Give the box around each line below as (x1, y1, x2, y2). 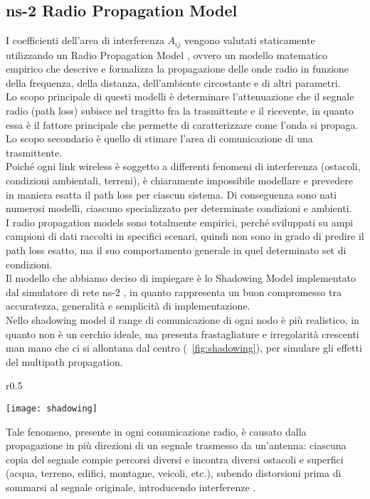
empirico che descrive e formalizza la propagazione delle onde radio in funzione (6, 61, 349, 76)
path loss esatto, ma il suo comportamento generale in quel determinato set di (6, 242, 347, 257)
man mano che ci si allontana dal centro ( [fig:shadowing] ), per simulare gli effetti (6, 340, 362, 355)
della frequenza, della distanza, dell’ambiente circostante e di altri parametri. (6, 75, 341, 90)
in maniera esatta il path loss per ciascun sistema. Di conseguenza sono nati (6, 187, 337, 201)
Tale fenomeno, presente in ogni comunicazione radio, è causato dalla (6, 424, 307, 438)
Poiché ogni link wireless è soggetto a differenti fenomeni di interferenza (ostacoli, (6, 159, 361, 174)
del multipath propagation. (6, 354, 123, 369)
